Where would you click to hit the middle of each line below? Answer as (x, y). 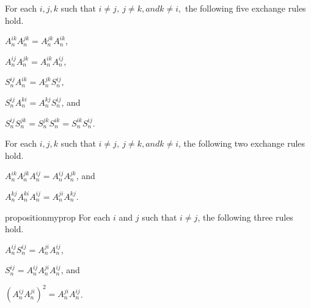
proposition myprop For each (58, 217)
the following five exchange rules (245, 8)
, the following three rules (245, 217)
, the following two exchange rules (242, 143)
